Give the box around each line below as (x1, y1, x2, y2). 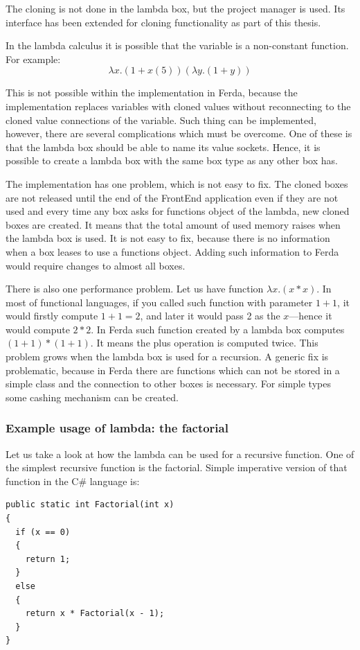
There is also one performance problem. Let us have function (6, 281, 264, 296)
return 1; (25, 554, 71, 564)
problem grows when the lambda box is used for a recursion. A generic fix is (6, 349, 329, 364)
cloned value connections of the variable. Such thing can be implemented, (6, 112, 316, 127)
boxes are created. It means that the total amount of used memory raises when (6, 217, 341, 231)
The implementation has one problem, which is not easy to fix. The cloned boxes (6, 176, 348, 191)
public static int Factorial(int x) (6, 500, 174, 510)
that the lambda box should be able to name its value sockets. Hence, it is (6, 139, 321, 154)
